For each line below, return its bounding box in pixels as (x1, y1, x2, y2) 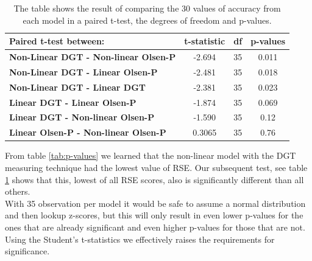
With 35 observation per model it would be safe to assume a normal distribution (5, 197, 306, 209)
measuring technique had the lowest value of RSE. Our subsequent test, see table (5, 161, 308, 173)
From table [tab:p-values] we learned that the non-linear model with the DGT (5, 149, 296, 162)
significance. (5, 245, 50, 257)
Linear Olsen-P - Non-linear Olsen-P (9, 126, 166, 139)
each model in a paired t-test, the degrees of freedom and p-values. (23, 13, 272, 26)
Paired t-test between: (9, 35, 105, 47)
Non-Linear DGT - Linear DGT (9, 80, 146, 93)
